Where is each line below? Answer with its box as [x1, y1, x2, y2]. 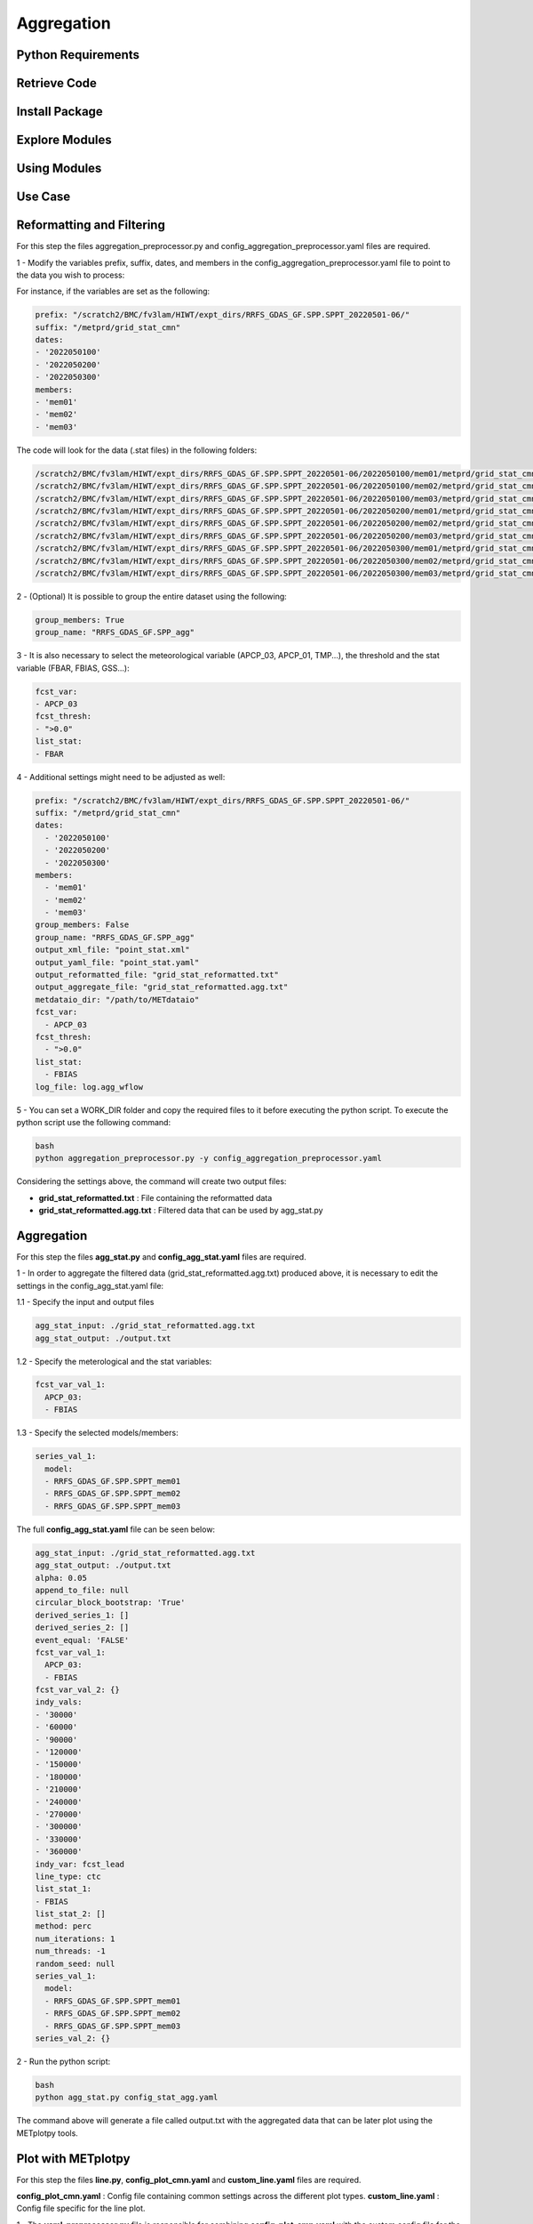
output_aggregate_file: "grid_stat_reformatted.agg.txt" [35, 982, 289, 992]
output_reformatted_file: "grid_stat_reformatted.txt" [35, 970, 279, 980]
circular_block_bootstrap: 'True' [35, 1598, 186, 1608]
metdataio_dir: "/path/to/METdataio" [35, 995, 200, 1004]
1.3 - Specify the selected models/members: [16, 1428, 179, 1438]
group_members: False [35, 920, 130, 930]
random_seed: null [35, 1958, 115, 1969]
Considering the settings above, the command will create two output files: [16, 1176, 287, 1187]
